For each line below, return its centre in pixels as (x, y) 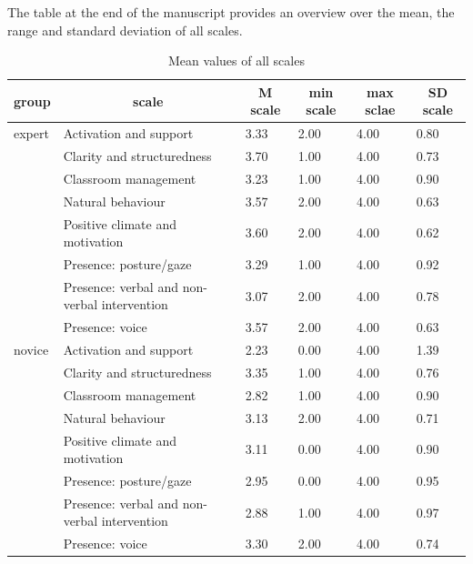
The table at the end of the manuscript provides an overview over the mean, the (231, 12)
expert (31, 133)
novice (31, 350)
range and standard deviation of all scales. (125, 30)
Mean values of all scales (236, 60)
